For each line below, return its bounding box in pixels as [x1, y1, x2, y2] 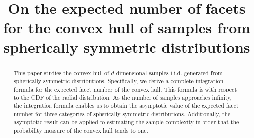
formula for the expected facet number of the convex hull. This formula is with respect [13, 85, 237, 93]
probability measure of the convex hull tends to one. [13, 126, 148, 135]
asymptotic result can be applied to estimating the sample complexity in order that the [13, 118, 239, 126]
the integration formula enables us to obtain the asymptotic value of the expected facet [13, 101, 239, 110]
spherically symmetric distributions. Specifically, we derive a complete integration [13, 77, 224, 85]
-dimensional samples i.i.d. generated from [114, 68, 223, 77]
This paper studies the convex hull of [13, 68, 109, 77]
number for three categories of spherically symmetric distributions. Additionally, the [13, 109, 231, 118]
